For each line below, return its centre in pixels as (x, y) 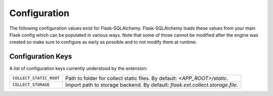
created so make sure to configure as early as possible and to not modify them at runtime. (103, 42)
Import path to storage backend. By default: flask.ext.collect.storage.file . (152, 84)
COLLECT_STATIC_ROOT (36, 78)
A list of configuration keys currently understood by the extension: (78, 68)
